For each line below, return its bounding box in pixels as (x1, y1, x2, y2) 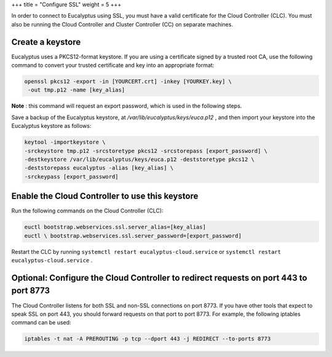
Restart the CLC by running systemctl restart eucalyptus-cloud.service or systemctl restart (11, 248, 281, 255)
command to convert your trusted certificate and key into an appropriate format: (11, 61, 215, 69)
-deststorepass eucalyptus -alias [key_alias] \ (24, 165, 174, 171)
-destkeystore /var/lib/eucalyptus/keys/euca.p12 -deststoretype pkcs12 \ (24, 155, 255, 163)
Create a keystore (11, 37, 81, 47)
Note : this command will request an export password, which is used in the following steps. (11, 102, 242, 110)
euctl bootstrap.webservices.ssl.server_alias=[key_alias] (24, 224, 206, 230)
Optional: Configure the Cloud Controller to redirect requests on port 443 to (11, 272, 307, 283)
